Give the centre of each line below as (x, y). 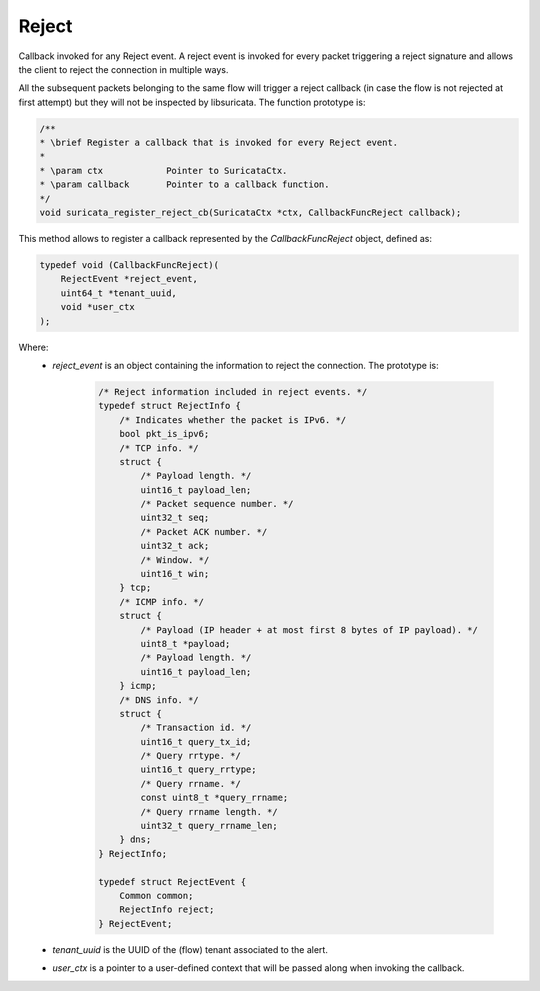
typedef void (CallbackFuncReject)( (129, 265)
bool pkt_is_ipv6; (164, 434)
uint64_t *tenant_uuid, (118, 293)
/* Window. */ (175, 559)
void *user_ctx (97, 307)
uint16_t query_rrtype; (198, 769)
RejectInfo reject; (167, 909)
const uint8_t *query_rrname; (214, 798)
